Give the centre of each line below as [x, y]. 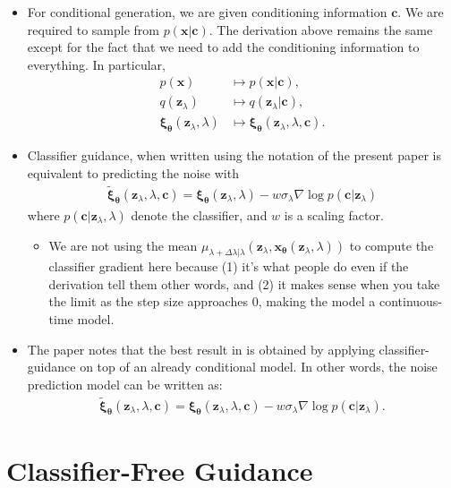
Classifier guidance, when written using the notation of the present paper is [234, 155]
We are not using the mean [123, 245]
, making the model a [317, 301]
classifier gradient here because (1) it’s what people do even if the [229, 266]
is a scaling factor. [334, 214]
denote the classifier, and [199, 214]
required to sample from [93, 29]
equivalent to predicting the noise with [133, 172]
